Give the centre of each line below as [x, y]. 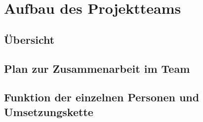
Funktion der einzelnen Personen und [102, 97]
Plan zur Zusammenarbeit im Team [97, 68]
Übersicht [29, 39]
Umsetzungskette [49, 111]
